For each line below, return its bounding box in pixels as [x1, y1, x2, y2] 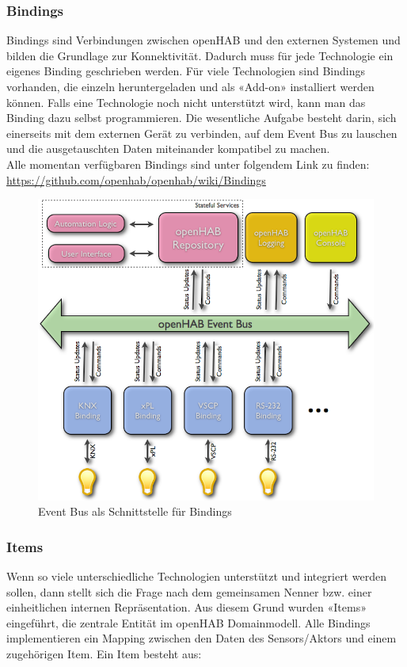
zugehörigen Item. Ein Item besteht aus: [6, 646, 202, 662]
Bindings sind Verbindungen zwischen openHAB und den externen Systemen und [6, 32, 401, 48]
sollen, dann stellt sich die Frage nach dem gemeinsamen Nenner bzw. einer [6, 583, 372, 600]
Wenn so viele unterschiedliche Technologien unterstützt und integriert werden [6, 568, 386, 585]
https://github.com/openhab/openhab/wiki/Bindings [6, 171, 266, 188]
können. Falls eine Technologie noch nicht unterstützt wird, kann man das [6, 93, 366, 110]
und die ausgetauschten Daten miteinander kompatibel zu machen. [6, 140, 330, 157]
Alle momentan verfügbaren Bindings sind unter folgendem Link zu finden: [6, 155, 370, 172]
